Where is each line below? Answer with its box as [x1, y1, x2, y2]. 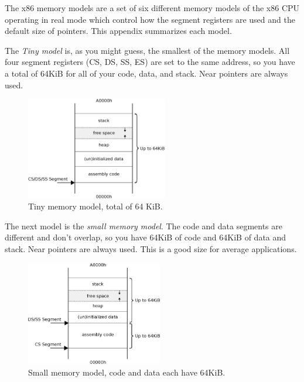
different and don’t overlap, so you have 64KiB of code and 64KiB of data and [5, 231, 286, 243]
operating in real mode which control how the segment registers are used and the [5, 13, 295, 25]
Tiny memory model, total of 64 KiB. [28, 200, 163, 212]
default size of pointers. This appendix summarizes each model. [5, 25, 232, 37]
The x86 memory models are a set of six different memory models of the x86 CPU [5, 2, 300, 13]
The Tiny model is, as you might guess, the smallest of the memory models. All [5, 44, 290, 56]
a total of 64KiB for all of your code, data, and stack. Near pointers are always [5, 67, 288, 79]
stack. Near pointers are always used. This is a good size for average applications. [5, 242, 297, 254]
